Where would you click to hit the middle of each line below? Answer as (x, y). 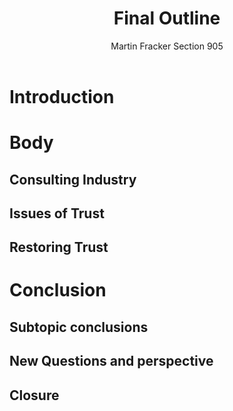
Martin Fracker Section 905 (167, 46)
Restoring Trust (59, 247)
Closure (34, 395)
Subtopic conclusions (79, 327)
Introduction (62, 96)
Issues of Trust (57, 213)
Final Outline (167, 18)
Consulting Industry (73, 179)
